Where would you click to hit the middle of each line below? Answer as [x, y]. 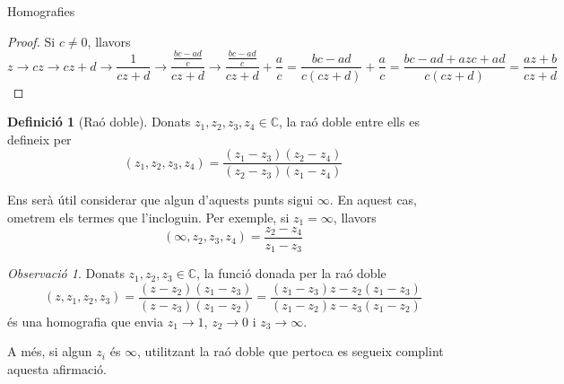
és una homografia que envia [85, 321]
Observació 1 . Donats [66, 273]
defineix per [39, 139]
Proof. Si [31, 41]
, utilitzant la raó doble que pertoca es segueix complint [291, 351]
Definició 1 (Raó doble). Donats [99, 122]
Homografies [41, 11]
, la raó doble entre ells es [349, 122]
